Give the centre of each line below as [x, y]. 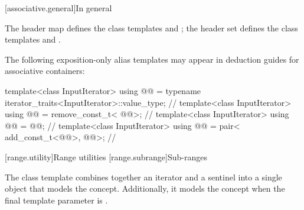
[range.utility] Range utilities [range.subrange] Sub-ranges [106, 156]
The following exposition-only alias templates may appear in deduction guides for [152, 59]
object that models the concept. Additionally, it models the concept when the [145, 188]
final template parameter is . [56, 200]
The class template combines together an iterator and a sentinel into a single [143, 177]
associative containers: [45, 71]
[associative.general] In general [58, 8]
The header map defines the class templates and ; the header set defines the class [151, 28]
